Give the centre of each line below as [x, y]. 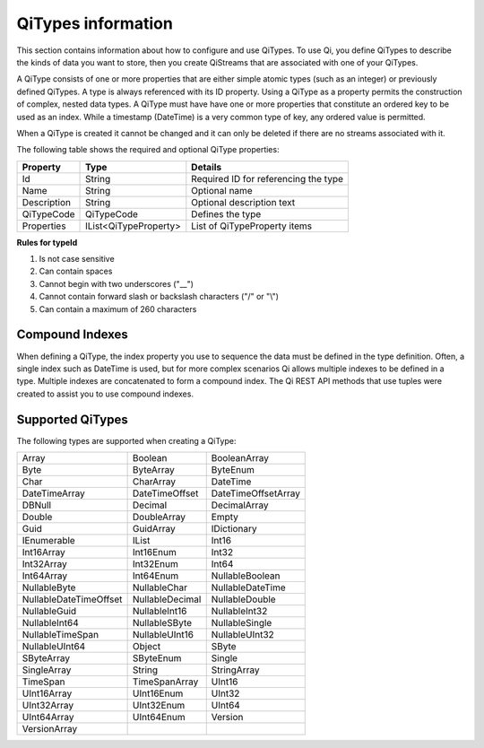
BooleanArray [240, 458]
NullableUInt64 [54, 646]
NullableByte [49, 587]
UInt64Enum [159, 717]
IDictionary [234, 529]
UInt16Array [47, 693]
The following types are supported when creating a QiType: [126, 440]
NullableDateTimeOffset [72, 599]
